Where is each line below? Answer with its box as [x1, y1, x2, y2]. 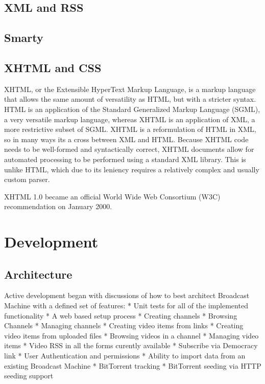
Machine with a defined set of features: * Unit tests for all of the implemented [4, 300, 248, 311]
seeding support [4, 370, 54, 381]
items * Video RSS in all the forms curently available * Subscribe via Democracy [4, 340, 258, 351]
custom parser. [4, 174, 50, 185]
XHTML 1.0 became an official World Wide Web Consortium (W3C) [4, 191, 221, 201]
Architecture [4, 266, 73, 282]
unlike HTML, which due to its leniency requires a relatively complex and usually [4, 164, 259, 174]
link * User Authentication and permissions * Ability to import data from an [4, 350, 246, 361]
